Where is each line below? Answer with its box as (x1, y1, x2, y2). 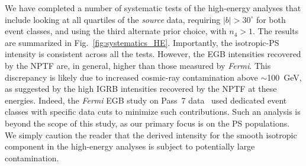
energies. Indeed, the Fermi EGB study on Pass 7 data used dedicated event (5, 94, 287, 106)
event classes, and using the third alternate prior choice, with (5, 25, 227, 37)
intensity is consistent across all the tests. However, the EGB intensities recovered (5, 48, 301, 60)
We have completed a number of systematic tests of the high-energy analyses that (5, 2, 301, 14)
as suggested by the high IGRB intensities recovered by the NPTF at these (5, 82, 277, 95)
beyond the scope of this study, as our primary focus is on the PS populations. (5, 117, 290, 129)
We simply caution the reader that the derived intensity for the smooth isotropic (5, 128, 297, 141)
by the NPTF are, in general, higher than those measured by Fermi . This (5, 59, 271, 71)
